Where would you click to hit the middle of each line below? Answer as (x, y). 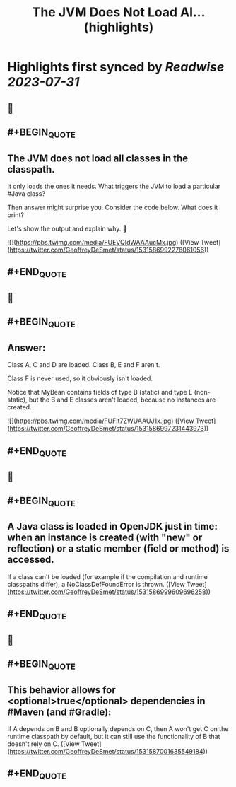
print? (16, 215)
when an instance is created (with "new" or (105, 538)
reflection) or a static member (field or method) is (118, 549)
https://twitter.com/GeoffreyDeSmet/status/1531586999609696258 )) (110, 592)
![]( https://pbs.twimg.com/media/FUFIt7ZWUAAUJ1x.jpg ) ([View (101, 421)
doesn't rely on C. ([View (43, 744)
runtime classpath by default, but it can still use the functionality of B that (114, 737)
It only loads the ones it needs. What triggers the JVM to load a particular (114, 186)
